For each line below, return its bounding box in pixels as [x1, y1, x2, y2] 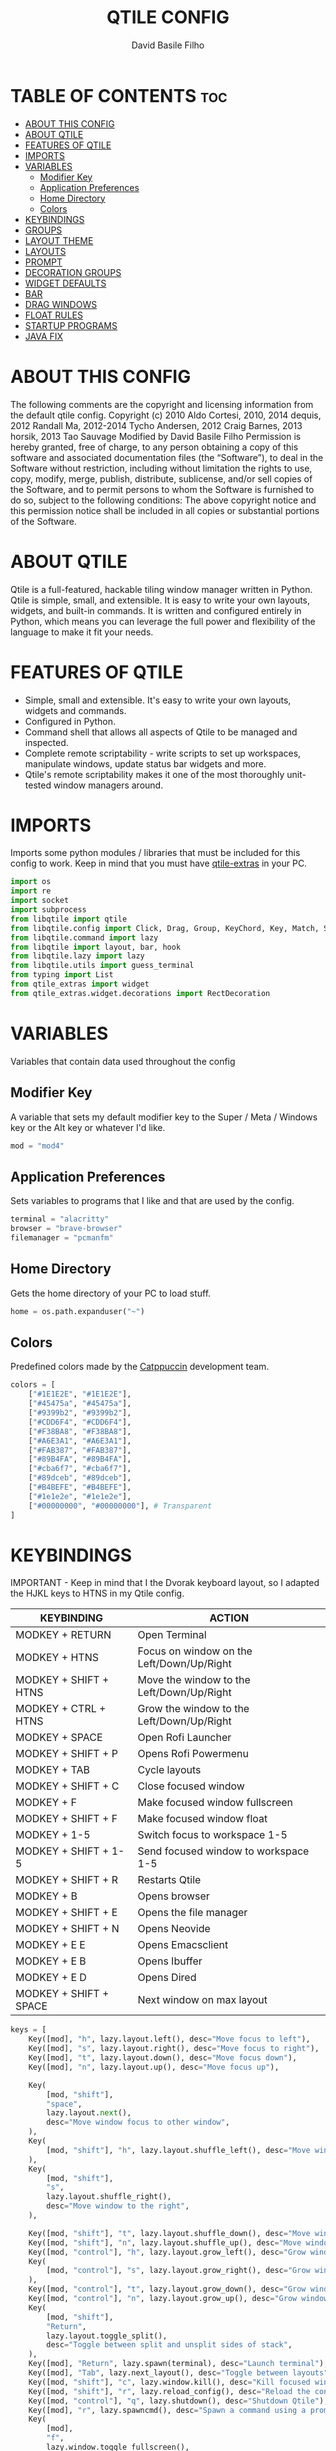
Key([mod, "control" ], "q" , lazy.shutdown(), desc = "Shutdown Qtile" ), [28, 2396, 329, 2406]
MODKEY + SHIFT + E [15, 1906, 118, 1920]
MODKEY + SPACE [15, 1731, 103, 1745]
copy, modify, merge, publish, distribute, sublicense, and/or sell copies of [10, 472, 313, 485]
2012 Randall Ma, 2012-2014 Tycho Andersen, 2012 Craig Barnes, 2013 [10, 419, 303, 431]
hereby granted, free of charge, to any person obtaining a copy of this [10, 441, 299, 453]
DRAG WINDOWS [24, 298, 98, 310]
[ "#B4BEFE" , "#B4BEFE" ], [28, 1482, 132, 1492]
